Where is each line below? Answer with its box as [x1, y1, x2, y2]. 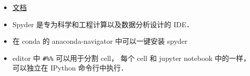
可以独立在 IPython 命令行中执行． [12, 62, 128, 73]
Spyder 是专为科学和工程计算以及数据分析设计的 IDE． [12, 19, 194, 29]
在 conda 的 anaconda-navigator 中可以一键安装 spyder [12, 36, 188, 46]
